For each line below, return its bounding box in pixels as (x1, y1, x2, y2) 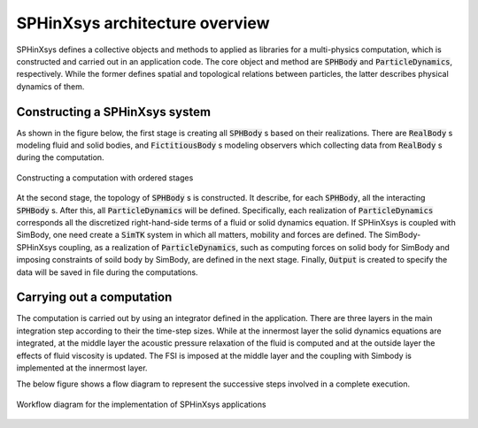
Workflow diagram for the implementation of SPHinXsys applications (16, 399, 266, 409)
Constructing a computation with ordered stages (16, 172, 194, 183)
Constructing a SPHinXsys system (16, 104, 212, 119)
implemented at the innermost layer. (16, 363, 148, 373)
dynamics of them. (16, 80, 85, 92)
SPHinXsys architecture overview (16, 13, 270, 33)
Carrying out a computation (16, 290, 173, 305)
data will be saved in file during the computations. (16, 266, 198, 278)
